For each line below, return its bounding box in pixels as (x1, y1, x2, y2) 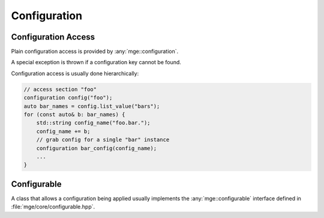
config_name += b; (36, 128, 91, 135)
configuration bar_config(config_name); (36, 145, 157, 151)
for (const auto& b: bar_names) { (23, 111, 125, 118)
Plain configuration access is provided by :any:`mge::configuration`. (11, 48, 179, 55)
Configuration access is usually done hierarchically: (11, 70, 139, 77)
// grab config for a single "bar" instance (36, 136, 170, 144)
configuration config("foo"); (23, 94, 113, 101)
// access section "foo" (23, 86, 97, 92)
